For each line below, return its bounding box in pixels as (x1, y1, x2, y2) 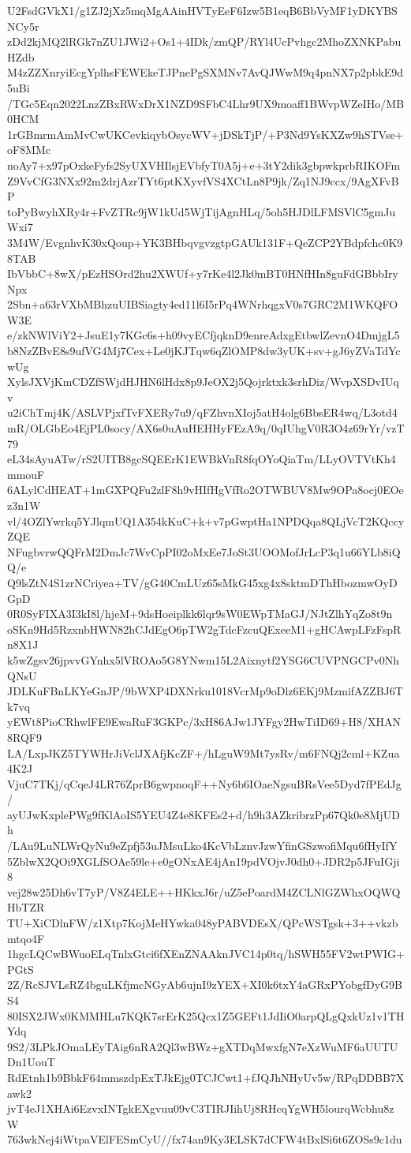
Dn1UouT (7, 1054, 55, 1070)
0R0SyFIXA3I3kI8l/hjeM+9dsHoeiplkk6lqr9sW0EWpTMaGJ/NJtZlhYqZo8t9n (7, 605, 393, 622)
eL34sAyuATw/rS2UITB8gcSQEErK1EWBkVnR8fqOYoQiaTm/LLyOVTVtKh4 (7, 451, 396, 467)
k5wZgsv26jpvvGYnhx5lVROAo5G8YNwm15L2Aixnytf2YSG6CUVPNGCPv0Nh (7, 651, 400, 668)
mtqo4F (7, 930, 45, 946)
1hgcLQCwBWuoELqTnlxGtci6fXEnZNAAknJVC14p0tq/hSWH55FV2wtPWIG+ (7, 945, 405, 962)
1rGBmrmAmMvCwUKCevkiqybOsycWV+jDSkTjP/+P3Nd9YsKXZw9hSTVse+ (7, 125, 404, 142)
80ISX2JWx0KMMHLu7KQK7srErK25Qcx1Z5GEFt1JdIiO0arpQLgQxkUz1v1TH (7, 1007, 405, 1024)
